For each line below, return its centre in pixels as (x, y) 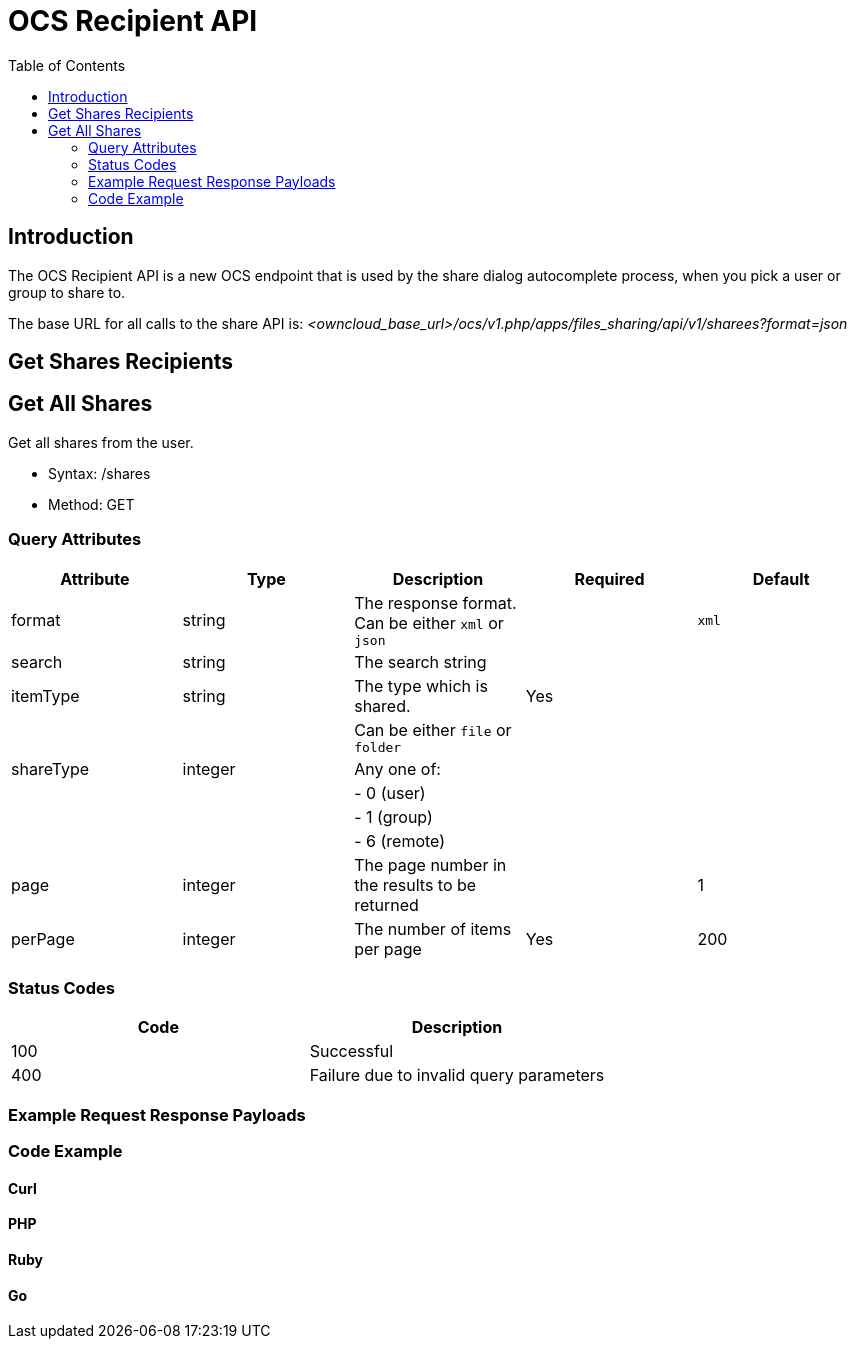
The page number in (430, 864)
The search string (420, 661)
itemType (45, 695)
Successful (351, 1051)
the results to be (415, 884)
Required (609, 578)
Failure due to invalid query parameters (457, 1075)
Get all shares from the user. (101, 442)
